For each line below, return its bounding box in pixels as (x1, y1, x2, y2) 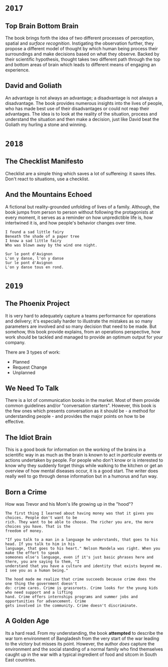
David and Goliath (5, 81, 62, 90)
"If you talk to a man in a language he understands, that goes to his (5, 537, 158, 542)
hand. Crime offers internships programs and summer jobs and (5, 594, 138, 600)
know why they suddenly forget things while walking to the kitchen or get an (5, 463, 163, 469)
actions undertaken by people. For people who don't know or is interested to (5, 457, 163, 463)
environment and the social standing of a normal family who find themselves (5, 646, 163, 652)
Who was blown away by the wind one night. (5, 243, 98, 248)
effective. (5, 418, 25, 425)
